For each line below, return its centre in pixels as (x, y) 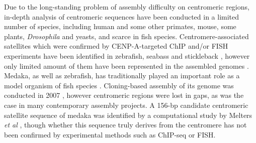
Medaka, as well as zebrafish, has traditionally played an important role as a (122, 76)
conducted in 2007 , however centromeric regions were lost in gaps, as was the (124, 95)
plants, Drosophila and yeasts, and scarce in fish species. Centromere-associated (126, 36)
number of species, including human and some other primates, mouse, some (120, 26)
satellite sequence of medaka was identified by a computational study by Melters (128, 115)
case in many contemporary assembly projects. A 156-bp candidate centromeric (126, 105)
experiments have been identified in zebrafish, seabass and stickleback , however (127, 55)
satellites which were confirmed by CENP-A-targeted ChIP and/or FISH (116, 46)
